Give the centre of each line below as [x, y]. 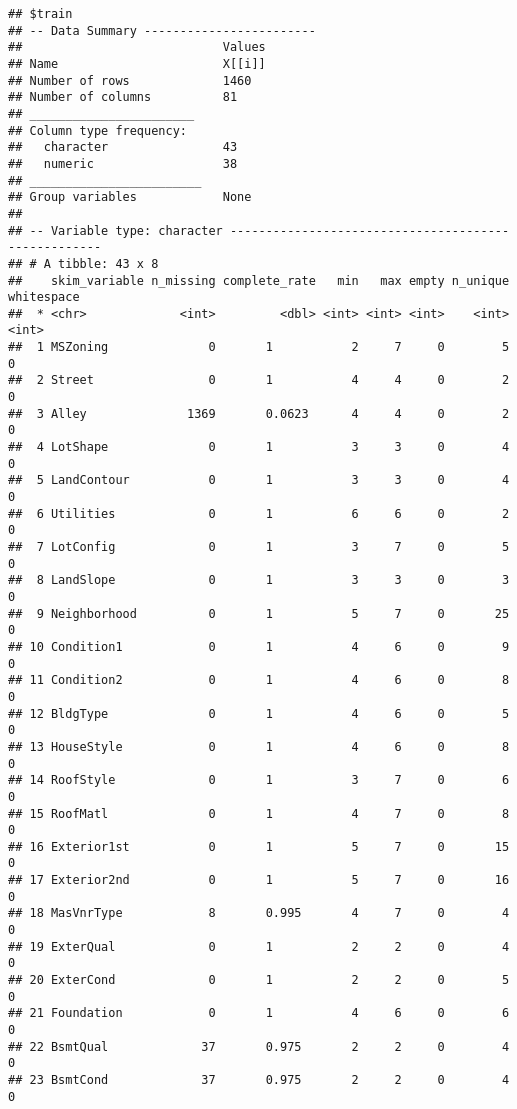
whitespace [44, 297]
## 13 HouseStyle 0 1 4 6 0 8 [259, 746]
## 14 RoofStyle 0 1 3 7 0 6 [259, 780]
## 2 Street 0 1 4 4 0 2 [259, 380]
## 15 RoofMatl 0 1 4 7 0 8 [259, 813]
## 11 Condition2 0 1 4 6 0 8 [259, 680]
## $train [40, 14]
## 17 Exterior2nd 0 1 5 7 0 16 [259, 880]
